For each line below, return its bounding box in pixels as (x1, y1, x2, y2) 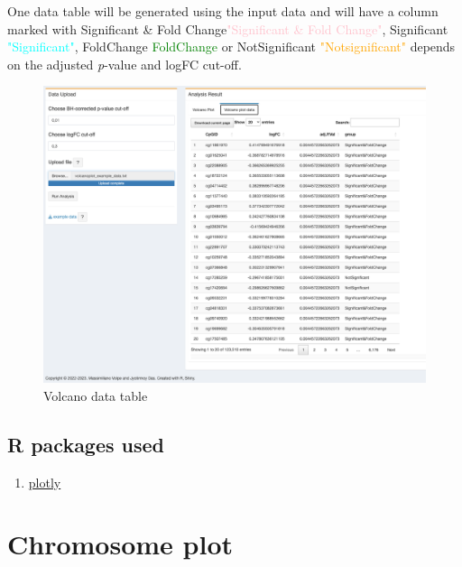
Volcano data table (43, 386, 148, 404)
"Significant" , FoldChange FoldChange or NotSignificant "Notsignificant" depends (7, 37, 456, 56)
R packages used (7, 430, 165, 458)
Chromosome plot (7, 525, 234, 562)
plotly (28, 472, 61, 491)
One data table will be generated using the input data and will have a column (7, 2, 439, 20)
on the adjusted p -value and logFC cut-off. (7, 54, 242, 73)
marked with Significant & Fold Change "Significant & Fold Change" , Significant (7, 19, 448, 38)
